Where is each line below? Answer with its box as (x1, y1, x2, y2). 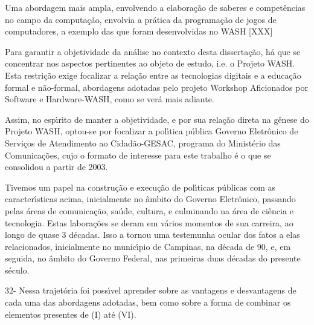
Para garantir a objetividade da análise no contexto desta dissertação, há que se (5, 45, 301, 57)
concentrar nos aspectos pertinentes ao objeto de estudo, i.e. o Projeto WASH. (5, 57, 295, 70)
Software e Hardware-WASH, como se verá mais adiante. (5, 93, 214, 105)
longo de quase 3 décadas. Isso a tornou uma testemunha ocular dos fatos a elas (5, 228, 300, 241)
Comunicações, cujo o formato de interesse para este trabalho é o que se (5, 148, 271, 161)
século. (5, 263, 30, 276)
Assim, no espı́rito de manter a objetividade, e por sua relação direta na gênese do (5, 113, 309, 125)
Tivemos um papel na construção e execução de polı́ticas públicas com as (5, 180, 275, 193)
